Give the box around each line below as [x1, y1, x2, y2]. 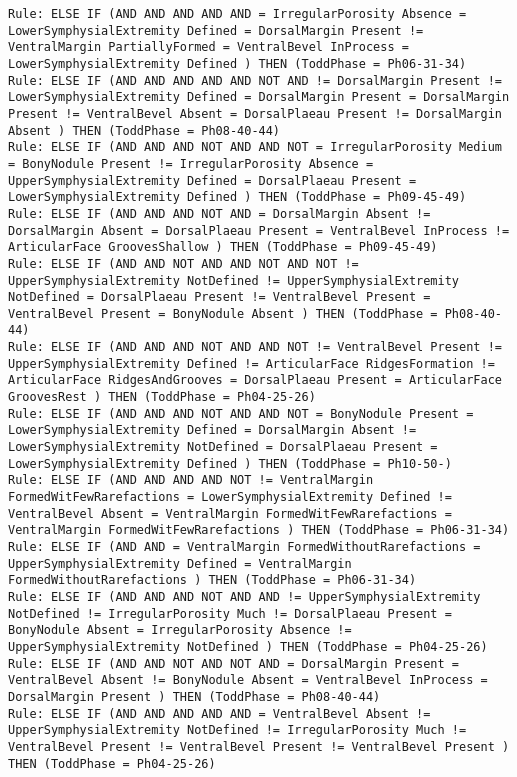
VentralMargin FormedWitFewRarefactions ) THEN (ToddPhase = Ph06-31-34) [8, 523, 510, 538]
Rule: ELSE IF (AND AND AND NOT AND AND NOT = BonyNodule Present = [8, 406, 474, 421]
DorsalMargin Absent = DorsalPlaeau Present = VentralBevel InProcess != [8, 223, 510, 238]
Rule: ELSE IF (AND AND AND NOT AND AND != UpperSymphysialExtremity [8, 589, 481, 604]
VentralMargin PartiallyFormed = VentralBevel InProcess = [8, 40, 409, 55]
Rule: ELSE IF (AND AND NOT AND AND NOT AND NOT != [8, 256, 359, 271]
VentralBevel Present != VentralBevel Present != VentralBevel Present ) [8, 739, 510, 754]
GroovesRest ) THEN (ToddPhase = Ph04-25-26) [8, 390, 316, 405]
